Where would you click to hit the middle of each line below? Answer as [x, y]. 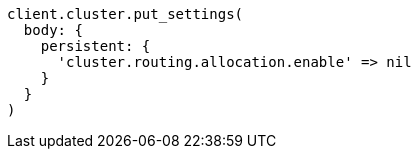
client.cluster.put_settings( [125, 14]
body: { [53, 30]
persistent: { [95, 46]
